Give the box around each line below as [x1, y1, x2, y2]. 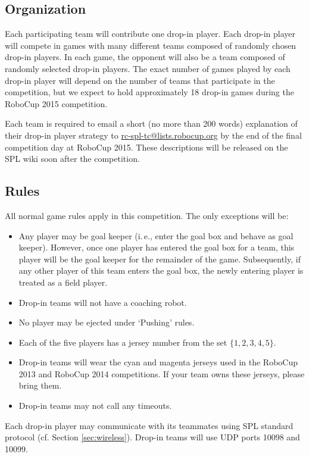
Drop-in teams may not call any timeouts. [18, 399, 172, 412]
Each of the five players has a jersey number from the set [18, 336, 227, 348]
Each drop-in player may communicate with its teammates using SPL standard [5, 419, 294, 431]
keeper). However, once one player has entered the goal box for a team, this [18, 241, 295, 253]
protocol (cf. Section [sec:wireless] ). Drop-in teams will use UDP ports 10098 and [5, 431, 300, 443]
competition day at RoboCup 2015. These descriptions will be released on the [5, 140, 288, 153]
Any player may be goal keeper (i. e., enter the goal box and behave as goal [18, 229, 294, 242]
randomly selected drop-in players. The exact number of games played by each [5, 62, 291, 74]
